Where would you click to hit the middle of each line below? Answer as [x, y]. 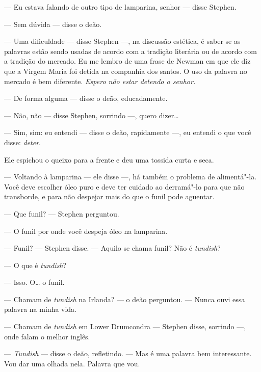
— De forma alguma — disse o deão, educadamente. [86, 98]
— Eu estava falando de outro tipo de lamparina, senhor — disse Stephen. [120, 7]
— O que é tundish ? [35, 265]
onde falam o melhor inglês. [47, 336]
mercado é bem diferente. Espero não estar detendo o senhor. [100, 81]
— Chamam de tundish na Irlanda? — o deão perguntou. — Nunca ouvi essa [125, 299]
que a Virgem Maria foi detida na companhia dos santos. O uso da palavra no [126, 71]
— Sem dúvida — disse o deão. [53, 24]
